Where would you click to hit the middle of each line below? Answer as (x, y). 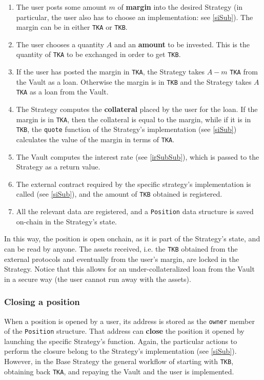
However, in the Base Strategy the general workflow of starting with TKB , (119, 361)
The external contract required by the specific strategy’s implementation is (134, 184)
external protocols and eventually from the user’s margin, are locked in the (122, 259)
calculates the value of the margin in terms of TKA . (95, 139)
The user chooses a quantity (60, 44)
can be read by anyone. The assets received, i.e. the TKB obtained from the (121, 248)
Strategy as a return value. (58, 167)
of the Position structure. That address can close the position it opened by (124, 331)
